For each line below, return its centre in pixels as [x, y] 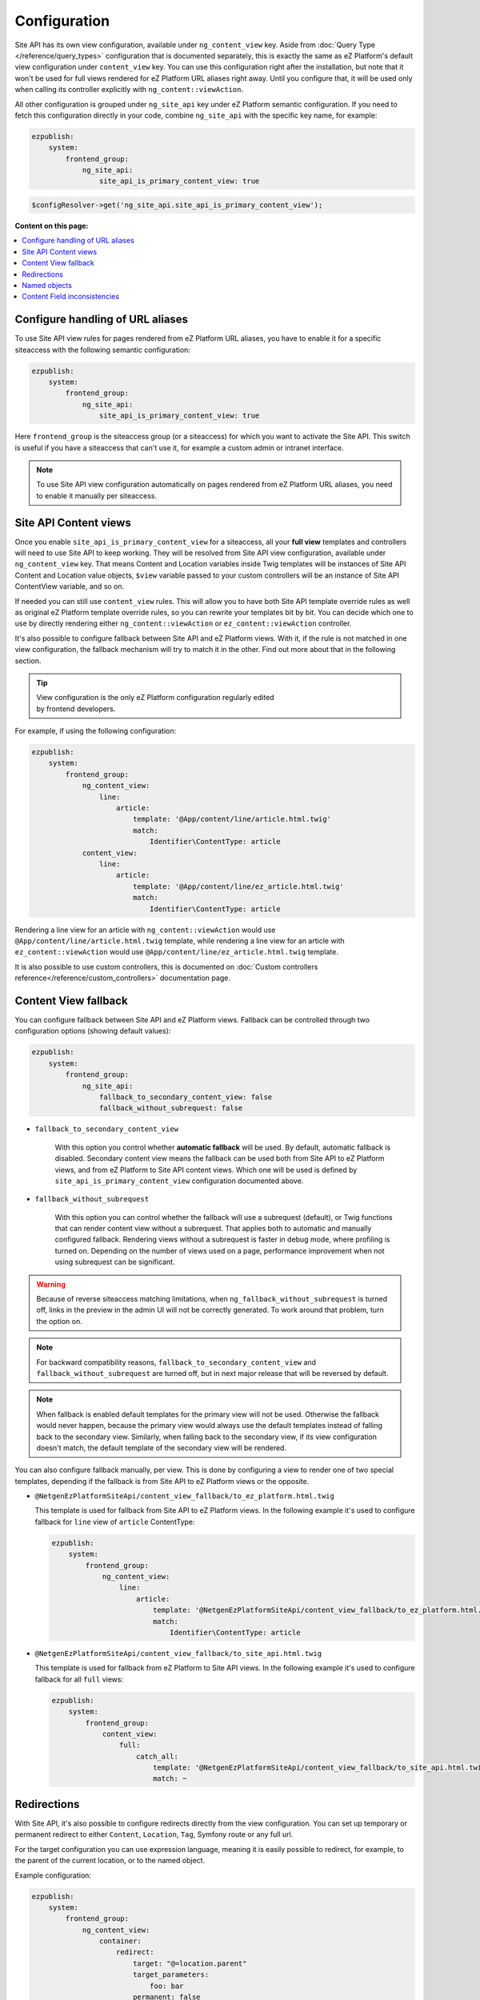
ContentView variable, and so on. [70, 586]
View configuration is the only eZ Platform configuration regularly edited [156, 698]
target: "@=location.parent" [190, 1963]
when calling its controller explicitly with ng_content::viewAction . [129, 90]
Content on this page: [52, 226]
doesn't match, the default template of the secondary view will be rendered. [162, 1447]
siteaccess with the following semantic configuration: [103, 350]
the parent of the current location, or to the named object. [110, 1861]
